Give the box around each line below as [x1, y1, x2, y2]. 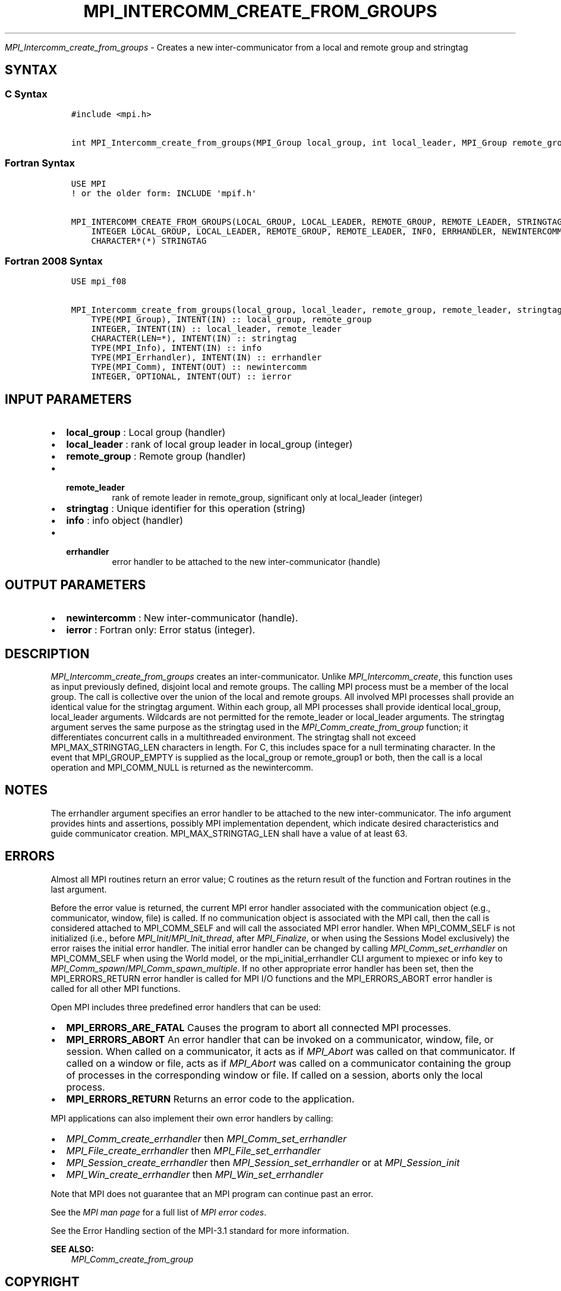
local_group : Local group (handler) [66, 426, 226, 439]
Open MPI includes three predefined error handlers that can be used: [51, 1001, 321, 1012]
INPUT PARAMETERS [5, 391, 132, 407]
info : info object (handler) [66, 514, 184, 527]
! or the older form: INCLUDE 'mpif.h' [71, 188, 257, 198]
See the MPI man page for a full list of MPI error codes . [51, 1207, 267, 1217]
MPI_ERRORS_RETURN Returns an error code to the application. [66, 1092, 355, 1105]
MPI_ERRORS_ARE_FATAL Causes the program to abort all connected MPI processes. [66, 1021, 451, 1034]
